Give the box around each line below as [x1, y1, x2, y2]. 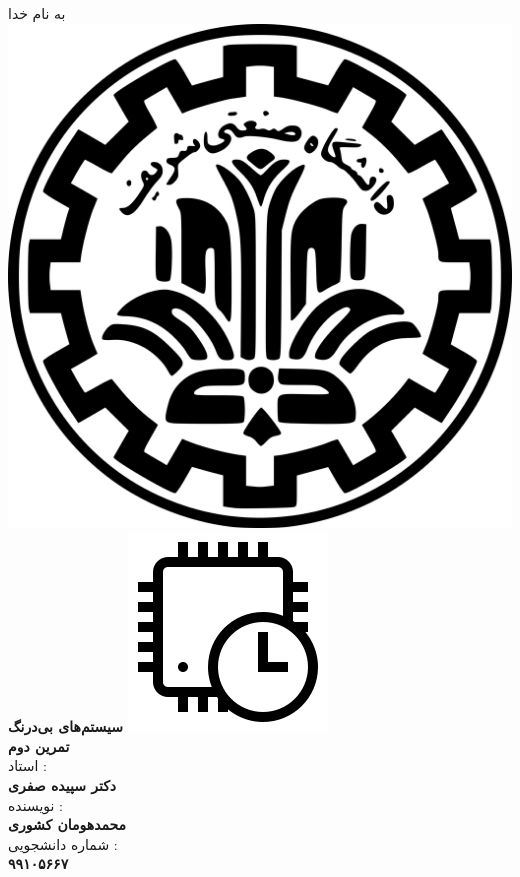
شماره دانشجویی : [8, 833, 118, 854]
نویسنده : [8, 794, 63, 815]
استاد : [8, 755, 47, 776]
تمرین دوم [8, 735, 70, 756]
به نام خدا [8, 3, 66, 23]
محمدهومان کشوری [8, 814, 127, 835]
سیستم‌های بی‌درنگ [8, 716, 123, 737]
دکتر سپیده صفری [8, 774, 117, 795]
